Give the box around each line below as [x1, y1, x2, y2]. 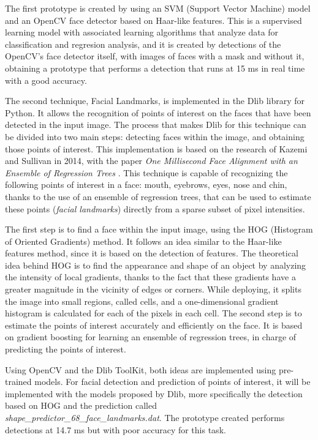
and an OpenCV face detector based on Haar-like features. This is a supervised [5, 13, 302, 26]
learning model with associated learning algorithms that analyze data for [5, 26, 279, 39]
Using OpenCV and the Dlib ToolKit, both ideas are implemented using [5, 363, 276, 376]
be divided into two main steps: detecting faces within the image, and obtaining [5, 130, 305, 143]
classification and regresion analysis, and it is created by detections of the [5, 37, 281, 50]
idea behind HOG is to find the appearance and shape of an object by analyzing [5, 258, 306, 271]
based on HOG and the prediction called [5, 399, 157, 412]
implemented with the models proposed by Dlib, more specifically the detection [5, 387, 303, 400]
